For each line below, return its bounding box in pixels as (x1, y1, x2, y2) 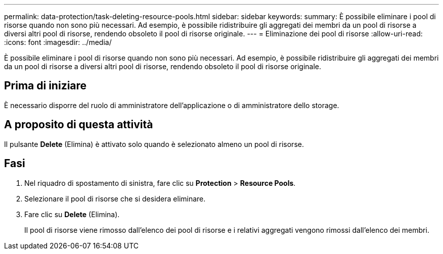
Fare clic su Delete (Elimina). (24, 210, 120, 219)
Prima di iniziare (4, 79, 87, 92)
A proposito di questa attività (4, 118, 153, 131)
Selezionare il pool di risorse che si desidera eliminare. (24, 194, 206, 203)
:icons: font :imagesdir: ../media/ (4, 38, 112, 46)
